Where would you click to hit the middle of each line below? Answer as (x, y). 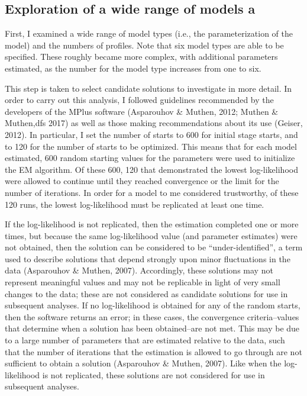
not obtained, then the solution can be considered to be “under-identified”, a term (154, 247)
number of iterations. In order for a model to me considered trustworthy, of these (152, 192)
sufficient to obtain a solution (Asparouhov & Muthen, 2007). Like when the (143, 363)
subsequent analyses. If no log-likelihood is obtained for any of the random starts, (153, 305)
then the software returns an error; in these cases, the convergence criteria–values (152, 316)
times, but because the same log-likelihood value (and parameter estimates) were (151, 235)
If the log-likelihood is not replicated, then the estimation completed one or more (152, 224)
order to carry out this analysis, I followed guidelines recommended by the (139, 100)
